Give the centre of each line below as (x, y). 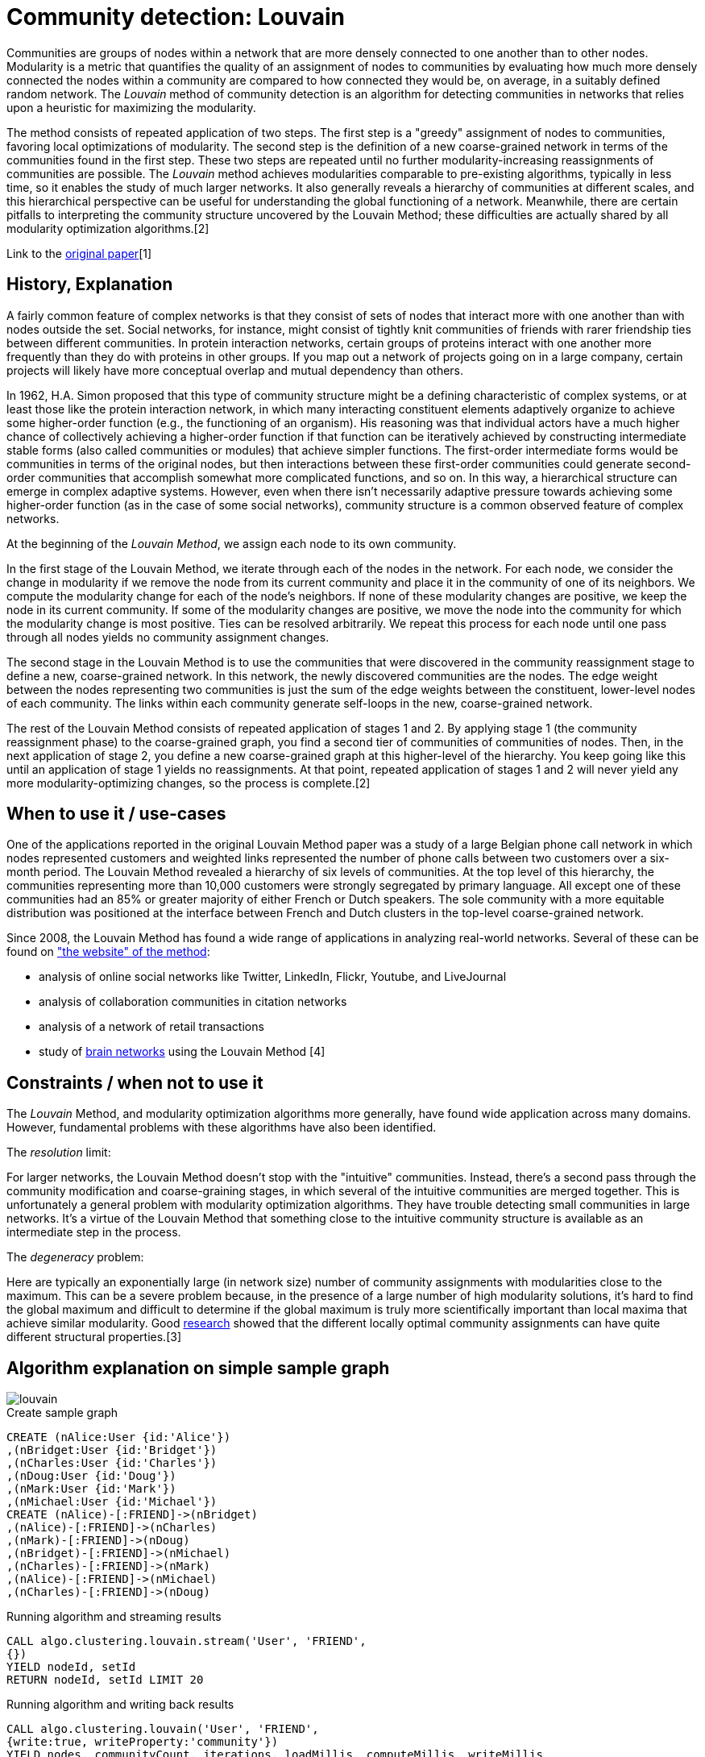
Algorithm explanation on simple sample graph (198, 1368)
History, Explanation (90, 285)
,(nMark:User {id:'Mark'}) (91, 1489)
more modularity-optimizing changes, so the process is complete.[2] (189, 783)
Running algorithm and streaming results (114, 1617)
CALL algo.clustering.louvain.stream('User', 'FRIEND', (187, 1641)
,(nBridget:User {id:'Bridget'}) (112, 1450)
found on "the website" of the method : (108, 952)
